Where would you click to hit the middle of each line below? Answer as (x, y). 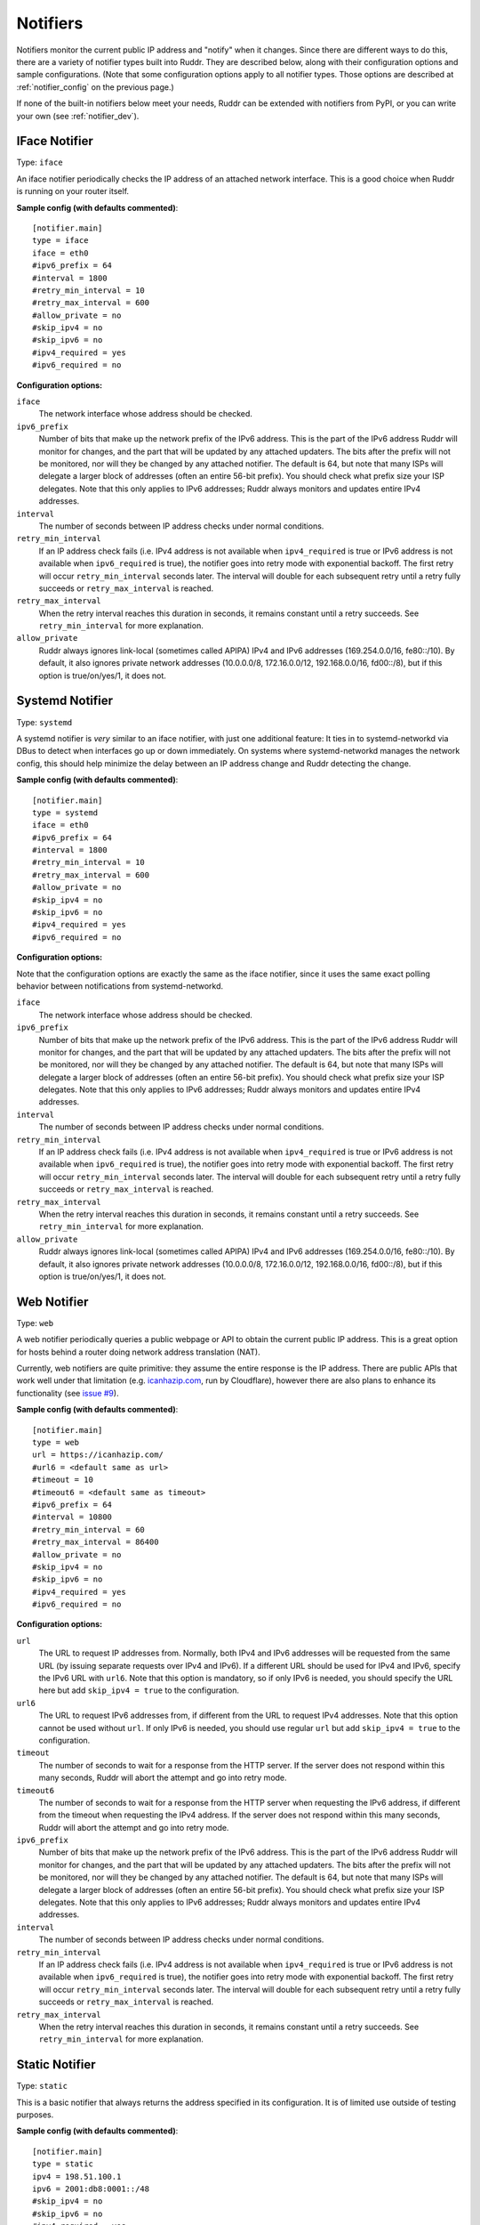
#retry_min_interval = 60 (89, 1529)
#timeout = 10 (63, 1480)
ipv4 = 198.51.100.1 (77, 2176)
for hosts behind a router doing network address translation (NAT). (139, 1352)
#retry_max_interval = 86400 (96, 1542)
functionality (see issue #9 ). (68, 1393)
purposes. (35, 2115)
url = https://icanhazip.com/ (98, 1455)
